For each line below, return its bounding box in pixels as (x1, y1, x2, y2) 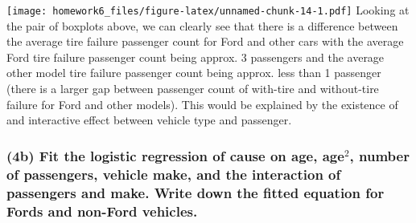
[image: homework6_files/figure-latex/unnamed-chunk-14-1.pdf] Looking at (6, 2, 410, 18)
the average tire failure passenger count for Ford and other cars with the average (6, 33, 404, 50)
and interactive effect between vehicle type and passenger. (6, 111, 292, 128)
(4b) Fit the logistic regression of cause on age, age (6, 145, 344, 165)
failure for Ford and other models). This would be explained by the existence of (6, 95, 398, 112)
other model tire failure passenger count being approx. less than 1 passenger (6, 64, 381, 81)
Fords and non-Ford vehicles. (6, 201, 198, 221)
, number (349, 145, 410, 165)
